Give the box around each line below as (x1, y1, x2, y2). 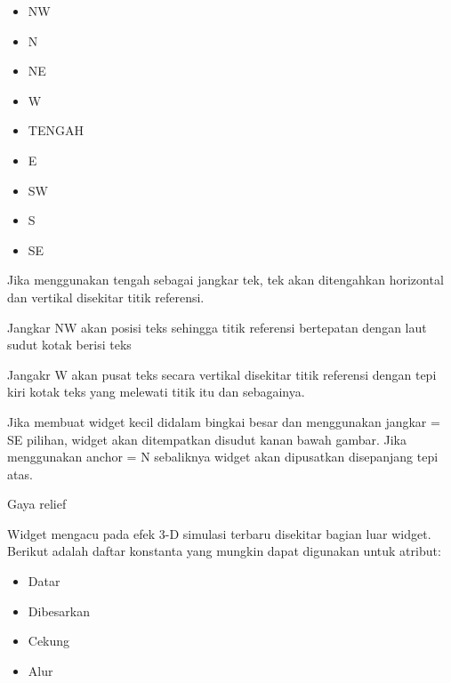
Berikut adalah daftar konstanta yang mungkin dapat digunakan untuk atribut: (7, 542, 441, 560)
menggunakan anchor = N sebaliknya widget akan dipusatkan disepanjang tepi (7, 447, 439, 466)
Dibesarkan (28, 601, 90, 620)
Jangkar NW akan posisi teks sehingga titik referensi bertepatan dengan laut (7, 317, 427, 336)
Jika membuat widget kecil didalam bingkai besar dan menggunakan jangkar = (7, 412, 440, 430)
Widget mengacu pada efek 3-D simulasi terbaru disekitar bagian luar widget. (7, 524, 431, 542)
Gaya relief (7, 494, 67, 513)
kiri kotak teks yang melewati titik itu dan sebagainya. (7, 382, 305, 401)
